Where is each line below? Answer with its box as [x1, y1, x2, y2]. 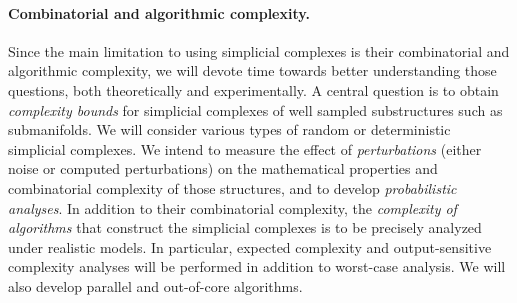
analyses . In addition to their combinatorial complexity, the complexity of [8, 197, 457, 218]
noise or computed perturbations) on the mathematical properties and [8, 158, 438, 179]
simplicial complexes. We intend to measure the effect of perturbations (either [8, 138, 482, 159]
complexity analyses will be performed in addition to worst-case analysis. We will [8, 256, 506, 277]
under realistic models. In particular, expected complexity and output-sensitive [8, 236, 492, 257]
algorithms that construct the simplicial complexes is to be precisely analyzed [8, 217, 482, 238]
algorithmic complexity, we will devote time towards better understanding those [8, 60, 497, 81]
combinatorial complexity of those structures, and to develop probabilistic [8, 177, 457, 198]
